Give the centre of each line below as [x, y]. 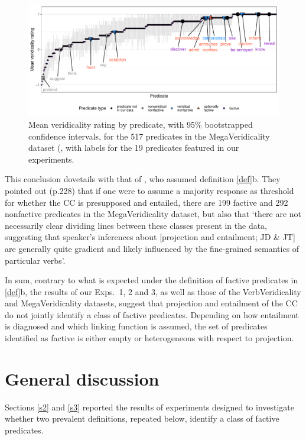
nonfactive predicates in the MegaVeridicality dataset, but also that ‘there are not [153, 214]
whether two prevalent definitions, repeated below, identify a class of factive [142, 418]
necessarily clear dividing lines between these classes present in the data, [136, 225]
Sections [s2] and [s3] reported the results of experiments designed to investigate [150, 407]
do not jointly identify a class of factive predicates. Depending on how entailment [152, 314]
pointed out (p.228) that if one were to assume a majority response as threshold [149, 190]
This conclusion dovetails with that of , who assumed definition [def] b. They [143, 179]
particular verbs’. [35, 260]
